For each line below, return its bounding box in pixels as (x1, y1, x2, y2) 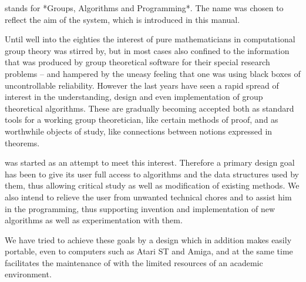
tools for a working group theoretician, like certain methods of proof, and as (5, 113, 278, 126)
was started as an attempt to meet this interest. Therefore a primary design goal (5, 156, 295, 169)
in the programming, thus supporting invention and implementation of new (5, 202, 275, 214)
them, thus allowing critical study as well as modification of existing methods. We (5, 179, 300, 192)
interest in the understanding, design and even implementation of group (5, 90, 263, 103)
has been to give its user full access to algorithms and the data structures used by (5, 167, 299, 180)
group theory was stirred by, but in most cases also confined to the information (5, 44, 290, 56)
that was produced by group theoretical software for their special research (5, 56, 270, 68)
